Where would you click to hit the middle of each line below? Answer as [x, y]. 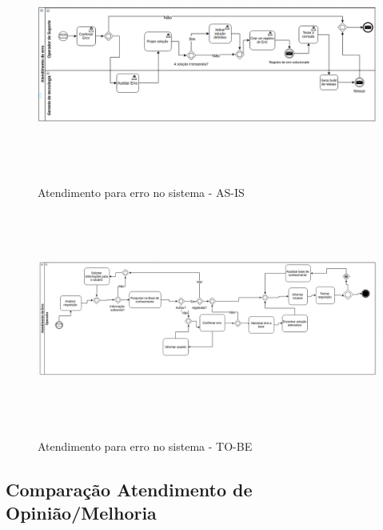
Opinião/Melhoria [81, 513]
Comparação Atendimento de [129, 489]
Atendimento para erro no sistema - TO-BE [145, 446]
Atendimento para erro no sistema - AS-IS [141, 193]
